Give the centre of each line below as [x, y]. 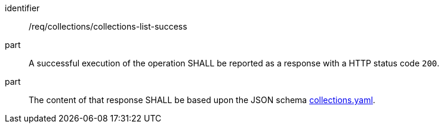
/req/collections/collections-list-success [108, 26]
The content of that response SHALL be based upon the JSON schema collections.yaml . [202, 100]
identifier [22, 8]
